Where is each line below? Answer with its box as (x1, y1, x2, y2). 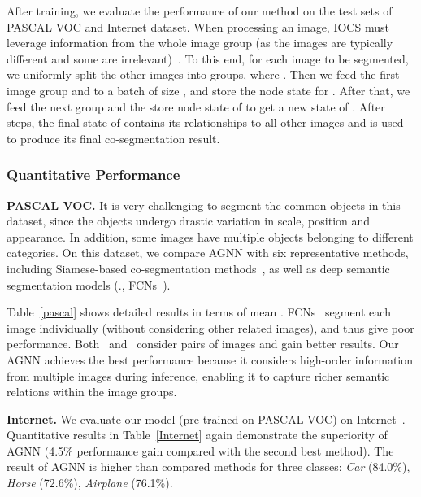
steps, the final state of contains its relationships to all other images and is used (7, 114, 404, 131)
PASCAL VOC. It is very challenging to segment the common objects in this (7, 196, 401, 213)
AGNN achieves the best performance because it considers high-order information (7, 351, 414, 368)
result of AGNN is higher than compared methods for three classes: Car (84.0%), (7, 458, 410, 475)
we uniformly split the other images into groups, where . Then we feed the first (7, 66, 400, 83)
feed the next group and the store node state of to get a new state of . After (7, 98, 385, 115)
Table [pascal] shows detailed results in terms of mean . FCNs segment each (7, 303, 391, 320)
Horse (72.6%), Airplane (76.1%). (7, 474, 173, 491)
